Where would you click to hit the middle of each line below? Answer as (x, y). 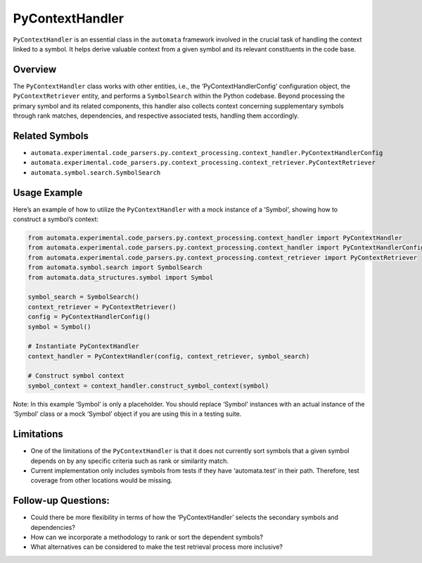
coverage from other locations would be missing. (102, 481)
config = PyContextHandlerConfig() (89, 317)
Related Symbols (51, 136)
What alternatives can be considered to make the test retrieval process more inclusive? (156, 547)
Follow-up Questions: (62, 501)
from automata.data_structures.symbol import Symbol (121, 277)
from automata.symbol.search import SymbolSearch (115, 267)
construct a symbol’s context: (56, 219)
